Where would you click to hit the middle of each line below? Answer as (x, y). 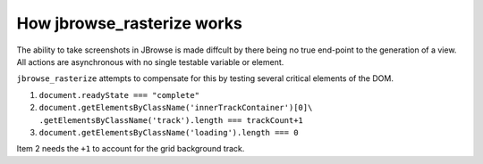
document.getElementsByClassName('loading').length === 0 (169, 132)
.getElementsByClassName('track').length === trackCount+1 (171, 120)
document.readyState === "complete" (119, 95)
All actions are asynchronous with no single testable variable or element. (150, 61)
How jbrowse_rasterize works (130, 23)
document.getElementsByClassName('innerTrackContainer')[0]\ (176, 108)
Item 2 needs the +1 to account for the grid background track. (131, 149)
